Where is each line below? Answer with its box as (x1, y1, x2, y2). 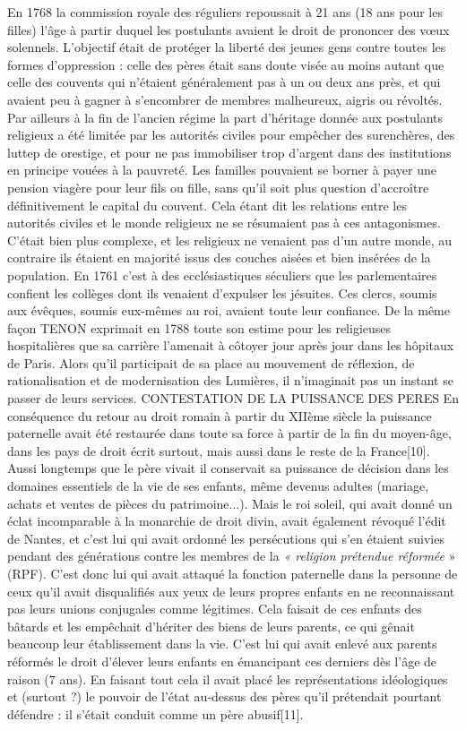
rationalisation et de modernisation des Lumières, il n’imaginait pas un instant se (7, 371, 453, 390)
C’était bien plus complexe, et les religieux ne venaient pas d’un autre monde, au (7, 230, 453, 249)
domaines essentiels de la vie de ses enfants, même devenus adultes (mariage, (7, 477, 429, 495)
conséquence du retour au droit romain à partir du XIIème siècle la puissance (7, 406, 432, 425)
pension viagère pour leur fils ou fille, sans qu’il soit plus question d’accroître (7, 177, 429, 196)
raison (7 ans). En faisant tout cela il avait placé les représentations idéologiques (7, 669, 448, 688)
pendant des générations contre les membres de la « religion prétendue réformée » (7, 546, 456, 565)
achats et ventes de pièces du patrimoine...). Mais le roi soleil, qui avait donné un (7, 494, 453, 512)
